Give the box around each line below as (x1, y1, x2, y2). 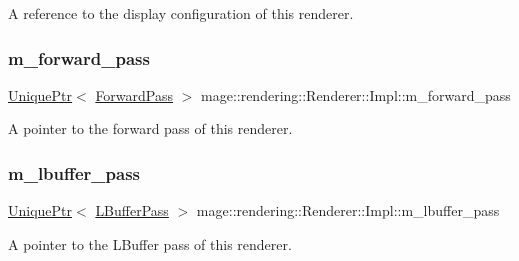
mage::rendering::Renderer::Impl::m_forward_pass (201, 84, 511, 105)
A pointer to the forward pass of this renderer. (8, 118, 293, 139)
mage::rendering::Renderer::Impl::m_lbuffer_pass (196, 200, 500, 221)
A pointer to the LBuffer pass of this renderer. (8, 233, 292, 254)
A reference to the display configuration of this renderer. (8, 3, 354, 23)
